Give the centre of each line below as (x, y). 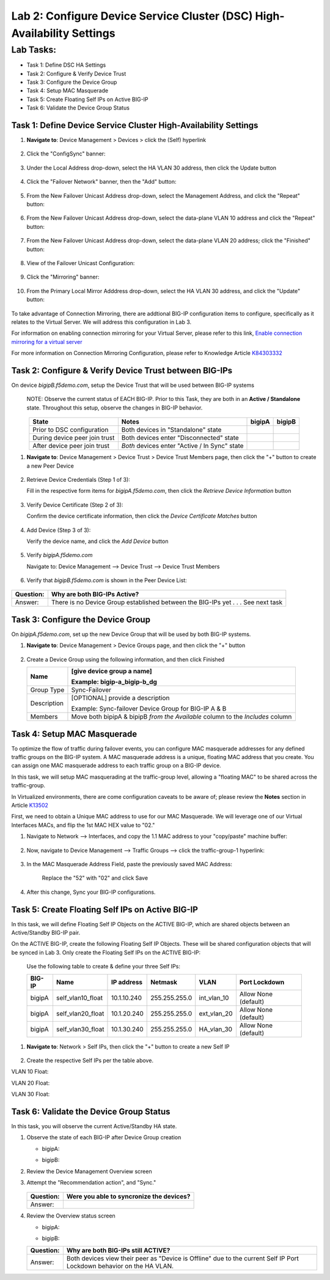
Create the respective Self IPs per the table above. (90, 1060)
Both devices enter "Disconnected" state (180, 438)
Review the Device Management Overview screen (89, 1171)
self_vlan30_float (80, 1029)
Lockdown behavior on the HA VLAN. (120, 1266)
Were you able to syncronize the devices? (128, 1197)
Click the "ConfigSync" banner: (66, 154)
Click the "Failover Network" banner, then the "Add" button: (101, 182)
